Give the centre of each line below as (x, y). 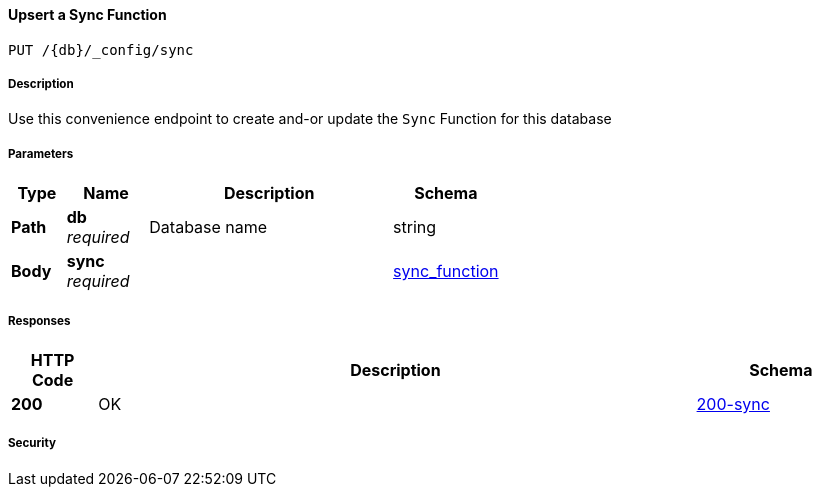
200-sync (733, 403)
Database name (208, 227)
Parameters (41, 153)
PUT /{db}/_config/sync (101, 49)
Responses (39, 320)
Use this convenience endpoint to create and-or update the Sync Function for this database (310, 119)
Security (32, 443)
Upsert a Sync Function (87, 14)
